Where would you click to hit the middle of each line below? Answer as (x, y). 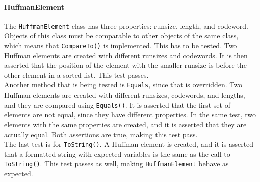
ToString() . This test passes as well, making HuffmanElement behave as (116, 164)
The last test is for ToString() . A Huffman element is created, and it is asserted (129, 144)
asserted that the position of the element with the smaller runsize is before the (125, 65)
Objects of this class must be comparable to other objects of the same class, (121, 35)
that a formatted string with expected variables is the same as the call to (117, 154)
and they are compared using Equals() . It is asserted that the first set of (117, 104)
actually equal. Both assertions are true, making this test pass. (101, 134)
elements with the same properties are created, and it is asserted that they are (125, 124)
